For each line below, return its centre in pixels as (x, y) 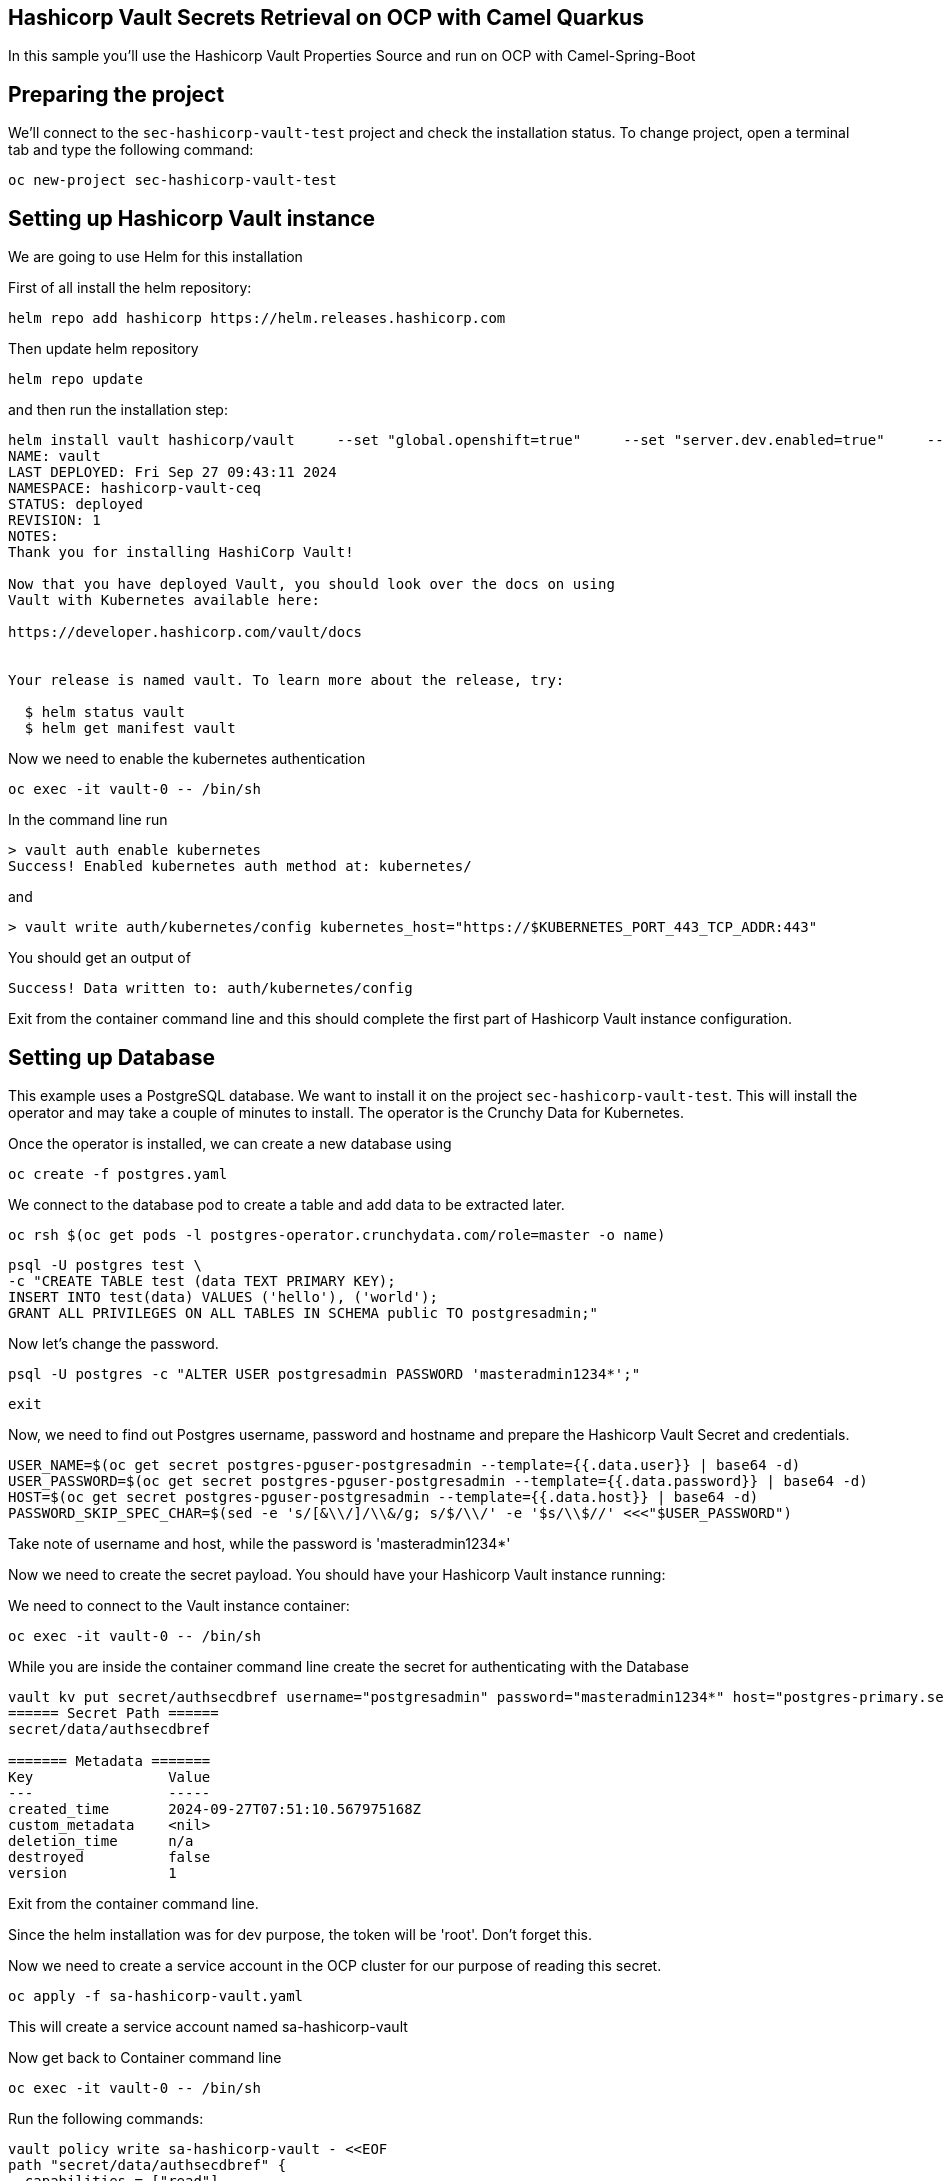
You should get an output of (99, 958)
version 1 (92, 1872)
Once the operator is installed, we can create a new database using (230, 1143)
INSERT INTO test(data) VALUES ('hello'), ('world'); (223, 1296)
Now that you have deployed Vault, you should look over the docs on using (311, 584)
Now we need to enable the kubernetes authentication (187, 759)
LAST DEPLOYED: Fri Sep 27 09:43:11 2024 (172, 472)
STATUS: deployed (75, 504)
